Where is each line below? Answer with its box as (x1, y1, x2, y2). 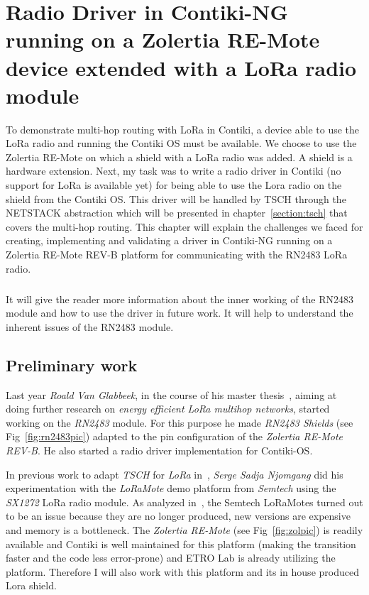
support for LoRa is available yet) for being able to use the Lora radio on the (6, 178, 342, 192)
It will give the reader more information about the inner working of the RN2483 (6, 291, 354, 306)
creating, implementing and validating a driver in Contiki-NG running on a (6, 233, 333, 248)
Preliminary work (6, 354, 138, 376)
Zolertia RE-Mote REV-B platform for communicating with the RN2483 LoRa (6, 247, 348, 262)
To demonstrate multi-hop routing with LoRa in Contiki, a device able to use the (6, 121, 360, 136)
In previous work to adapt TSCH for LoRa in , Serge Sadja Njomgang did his (6, 466, 343, 481)
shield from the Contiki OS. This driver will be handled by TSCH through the (6, 191, 346, 206)
